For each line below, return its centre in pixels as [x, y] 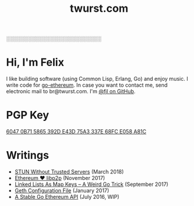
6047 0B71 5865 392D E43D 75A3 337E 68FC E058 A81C [76, 132]
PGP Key [27, 115]
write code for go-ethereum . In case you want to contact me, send [87, 85]
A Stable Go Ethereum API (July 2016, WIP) [67, 197]
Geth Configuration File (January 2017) [62, 190]
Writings [27, 156]
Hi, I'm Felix [35, 62]
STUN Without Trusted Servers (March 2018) [69, 172]
